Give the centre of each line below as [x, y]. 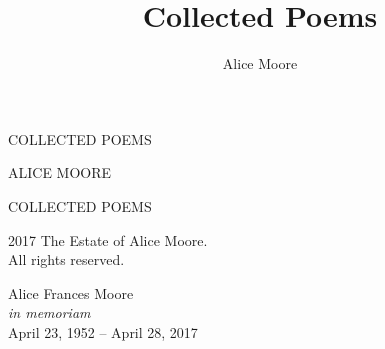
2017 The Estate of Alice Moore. [108, 239]
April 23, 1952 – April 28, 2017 [103, 331]
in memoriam [49, 312]
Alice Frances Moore [71, 292]
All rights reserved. [66, 259]
